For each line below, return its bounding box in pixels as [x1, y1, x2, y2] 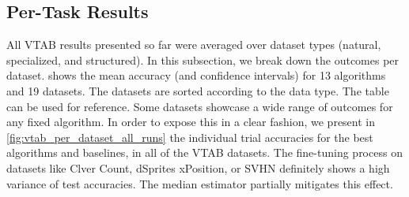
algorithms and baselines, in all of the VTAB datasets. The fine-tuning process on [6, 144, 403, 161]
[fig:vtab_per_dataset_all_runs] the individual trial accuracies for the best [6, 128, 373, 145]
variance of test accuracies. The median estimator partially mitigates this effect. [6, 175, 393, 191]
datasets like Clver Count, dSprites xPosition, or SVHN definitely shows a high [6, 159, 390, 176]
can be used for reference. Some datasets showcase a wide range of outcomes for [6, 98, 393, 114]
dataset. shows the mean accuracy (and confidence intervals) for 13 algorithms [6, 67, 386, 84]
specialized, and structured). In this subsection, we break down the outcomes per [6, 51, 400, 68]
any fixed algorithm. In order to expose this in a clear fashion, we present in [6, 113, 376, 130]
